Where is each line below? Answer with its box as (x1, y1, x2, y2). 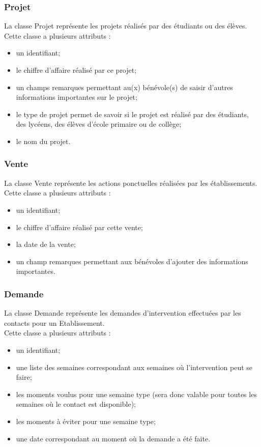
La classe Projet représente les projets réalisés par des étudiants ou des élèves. (4, 20, 247, 31)
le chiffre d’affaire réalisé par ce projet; (16, 65, 137, 75)
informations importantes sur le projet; (16, 92, 137, 102)
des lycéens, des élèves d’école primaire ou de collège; (16, 119, 182, 129)
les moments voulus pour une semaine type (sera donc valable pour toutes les (16, 388, 257, 399)
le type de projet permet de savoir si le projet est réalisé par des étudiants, (16, 108, 249, 119)
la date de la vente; (16, 239, 76, 249)
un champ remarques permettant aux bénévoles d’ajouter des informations (16, 256, 248, 266)
